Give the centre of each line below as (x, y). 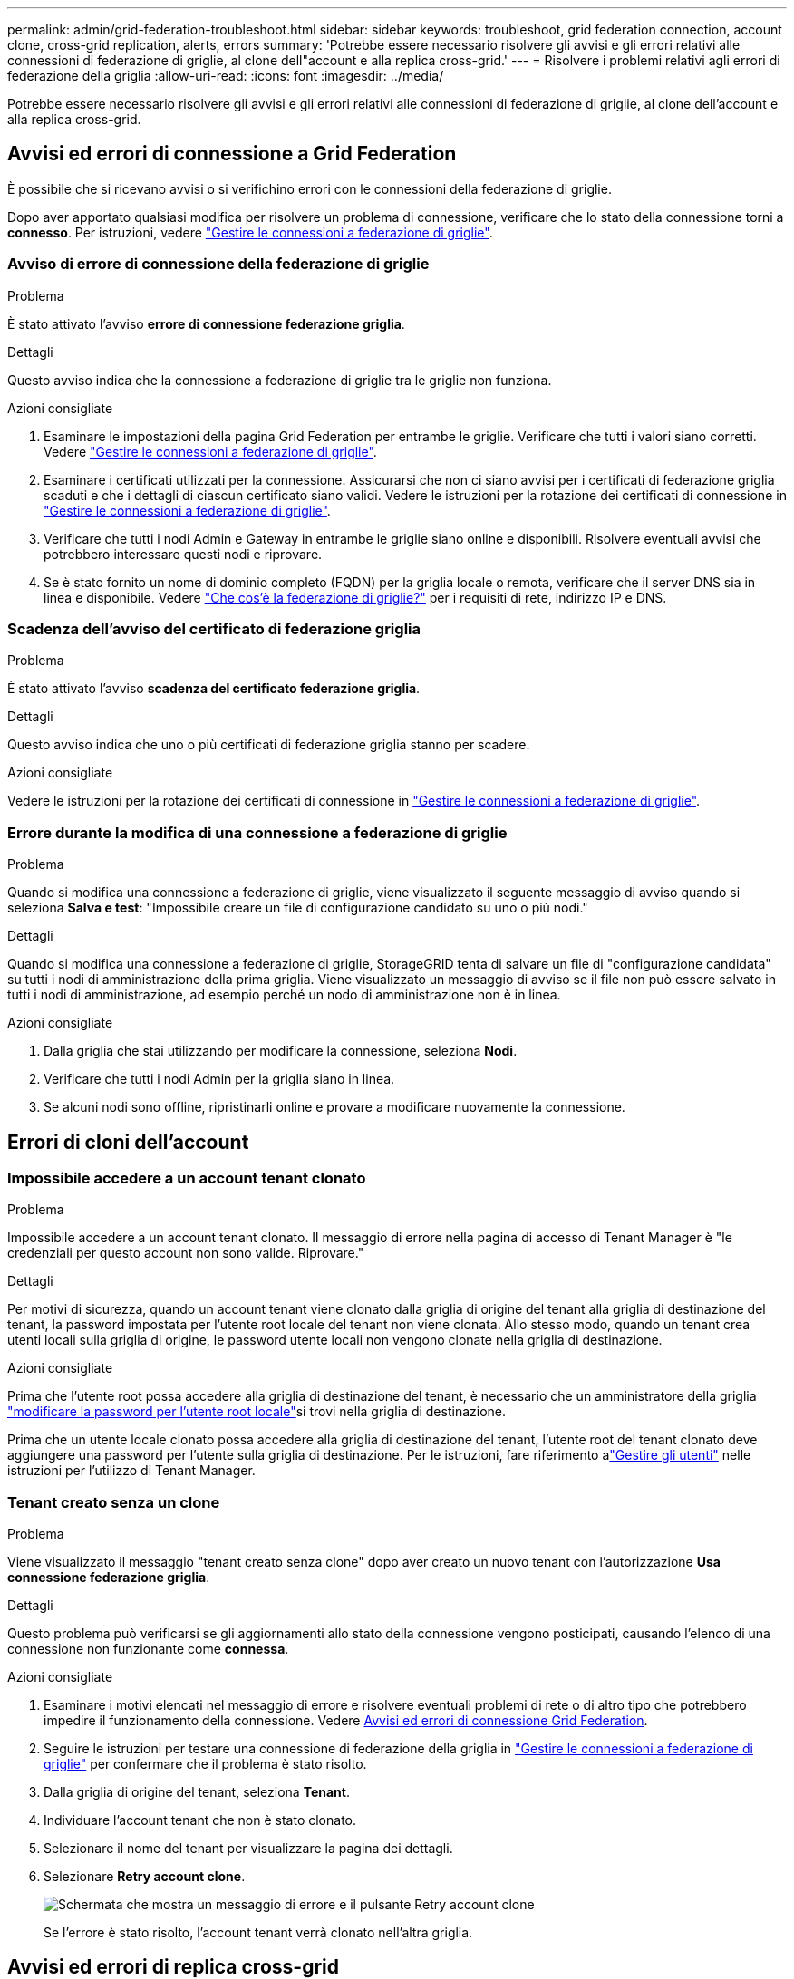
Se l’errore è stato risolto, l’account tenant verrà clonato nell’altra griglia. (258, 1933)
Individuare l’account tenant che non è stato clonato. (200, 1820)
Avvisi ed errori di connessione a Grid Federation (232, 154)
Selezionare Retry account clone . (145, 1877)
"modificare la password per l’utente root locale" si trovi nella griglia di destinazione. (257, 1412)
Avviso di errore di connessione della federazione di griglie (218, 264)
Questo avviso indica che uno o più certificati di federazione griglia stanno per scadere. (269, 745)
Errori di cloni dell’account (128, 1142)
